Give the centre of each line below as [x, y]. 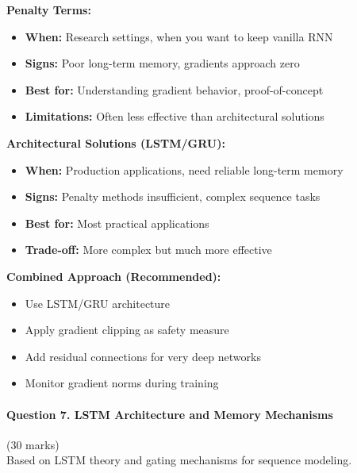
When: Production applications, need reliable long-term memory [184, 169]
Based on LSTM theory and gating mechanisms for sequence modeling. [179, 460]
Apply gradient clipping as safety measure [127, 330]
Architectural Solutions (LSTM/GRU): [116, 142]
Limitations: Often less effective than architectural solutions [175, 116]
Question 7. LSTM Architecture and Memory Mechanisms [170, 414]
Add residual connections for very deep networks [143, 356]
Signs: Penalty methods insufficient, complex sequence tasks [173, 196]
